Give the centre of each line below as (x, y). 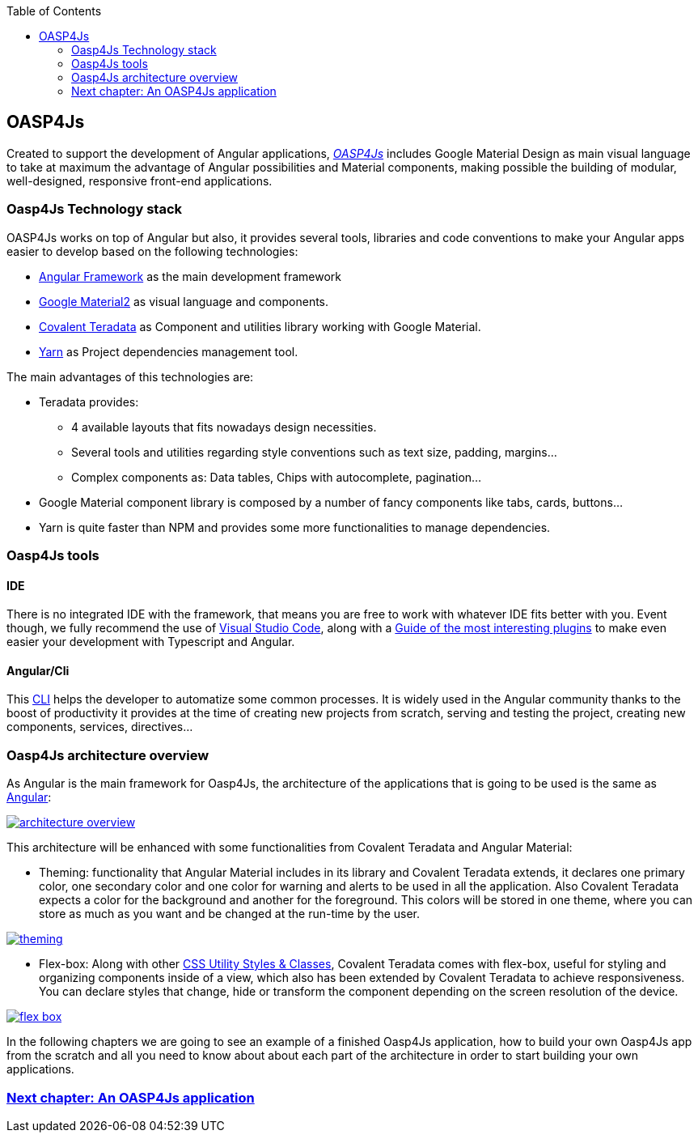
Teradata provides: (89, 402)
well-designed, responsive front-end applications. (140, 181)
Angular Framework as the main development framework (190, 276)
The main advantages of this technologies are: (130, 376)
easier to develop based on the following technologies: (152, 251)
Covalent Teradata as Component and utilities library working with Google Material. (260, 326)
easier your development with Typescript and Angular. (151, 642)
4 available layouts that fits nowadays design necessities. (224, 427)
